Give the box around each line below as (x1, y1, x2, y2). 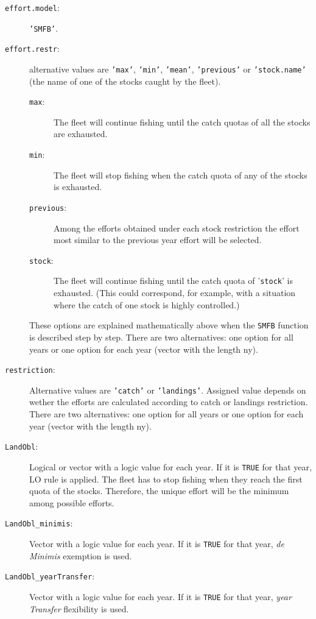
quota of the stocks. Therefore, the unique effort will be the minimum (29, 484, 289, 497)
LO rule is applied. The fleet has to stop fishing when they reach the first (29, 472, 303, 485)
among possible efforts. (29, 496, 114, 509)
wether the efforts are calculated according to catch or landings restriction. (29, 395, 308, 408)
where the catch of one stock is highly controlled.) (54, 298, 240, 311)
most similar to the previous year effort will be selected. (54, 233, 262, 246)
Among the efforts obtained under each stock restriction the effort (54, 221, 300, 234)
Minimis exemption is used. (29, 549, 132, 562)
